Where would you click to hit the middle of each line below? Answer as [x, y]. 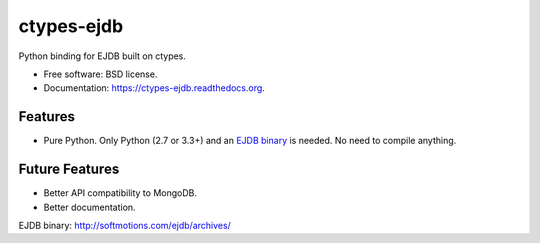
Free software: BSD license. [100, 74]
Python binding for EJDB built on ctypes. [102, 56]
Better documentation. [89, 207]
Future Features [69, 169]
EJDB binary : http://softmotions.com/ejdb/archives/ [125, 225]
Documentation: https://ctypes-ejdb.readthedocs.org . [154, 88]
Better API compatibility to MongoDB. [120, 193]
